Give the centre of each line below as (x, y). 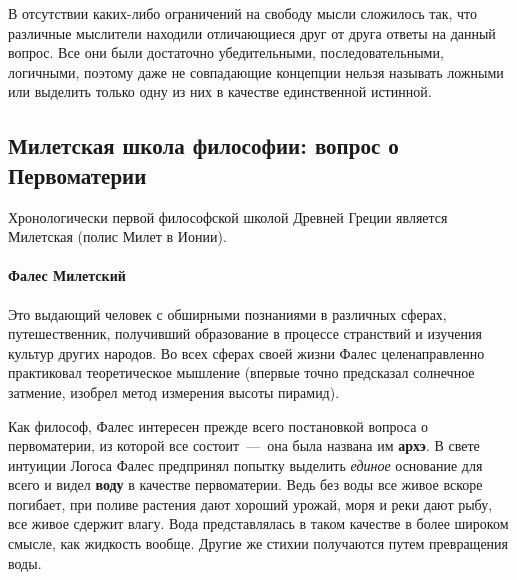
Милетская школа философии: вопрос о (203, 145)
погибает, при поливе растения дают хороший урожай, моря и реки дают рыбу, (250, 503)
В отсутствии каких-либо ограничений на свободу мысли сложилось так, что (243, 13)
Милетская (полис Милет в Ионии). (117, 236)
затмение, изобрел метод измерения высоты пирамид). (174, 391)
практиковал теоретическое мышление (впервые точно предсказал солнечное (241, 372)
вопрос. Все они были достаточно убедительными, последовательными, (226, 52)
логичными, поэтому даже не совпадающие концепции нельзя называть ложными (256, 71)
